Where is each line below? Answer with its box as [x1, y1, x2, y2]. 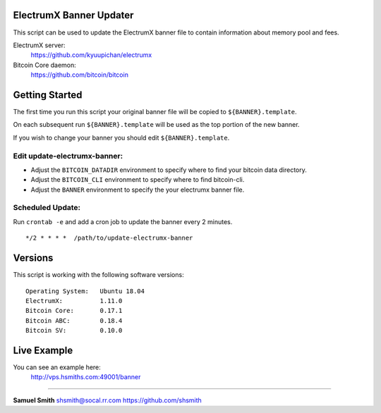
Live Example [13, 344, 73, 356]
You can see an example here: [13, 363, 102, 371]
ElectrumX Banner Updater [13, 9, 134, 21]
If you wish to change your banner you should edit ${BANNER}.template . [13, 133, 230, 142]
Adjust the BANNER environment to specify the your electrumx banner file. [30, 185, 245, 194]
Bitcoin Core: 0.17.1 [25, 307, 123, 315]
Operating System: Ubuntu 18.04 [25, 287, 145, 295]
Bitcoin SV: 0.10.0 [25, 326, 123, 335]
